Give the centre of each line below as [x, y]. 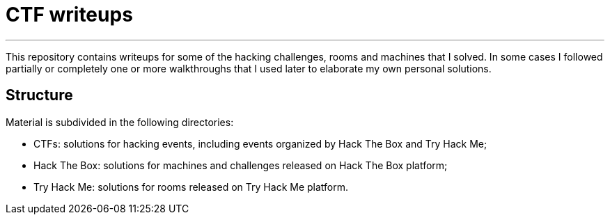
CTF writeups [69, 15]
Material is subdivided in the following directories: [120, 122]
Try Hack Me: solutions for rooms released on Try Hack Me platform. [191, 187]
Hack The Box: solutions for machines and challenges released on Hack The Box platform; [241, 165]
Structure [39, 95]
